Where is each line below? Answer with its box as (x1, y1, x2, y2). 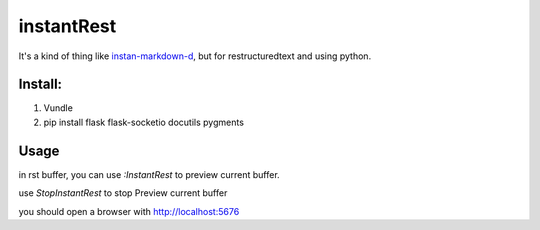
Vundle (43, 102, 74, 114)
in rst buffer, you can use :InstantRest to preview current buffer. (18, 168, 280, 180)
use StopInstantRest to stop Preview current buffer (18, 187, 228, 199)
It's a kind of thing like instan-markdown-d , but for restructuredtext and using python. (18, 50, 372, 62)
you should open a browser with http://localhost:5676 (18, 205, 240, 217)
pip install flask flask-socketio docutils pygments (43, 116, 245, 128)
